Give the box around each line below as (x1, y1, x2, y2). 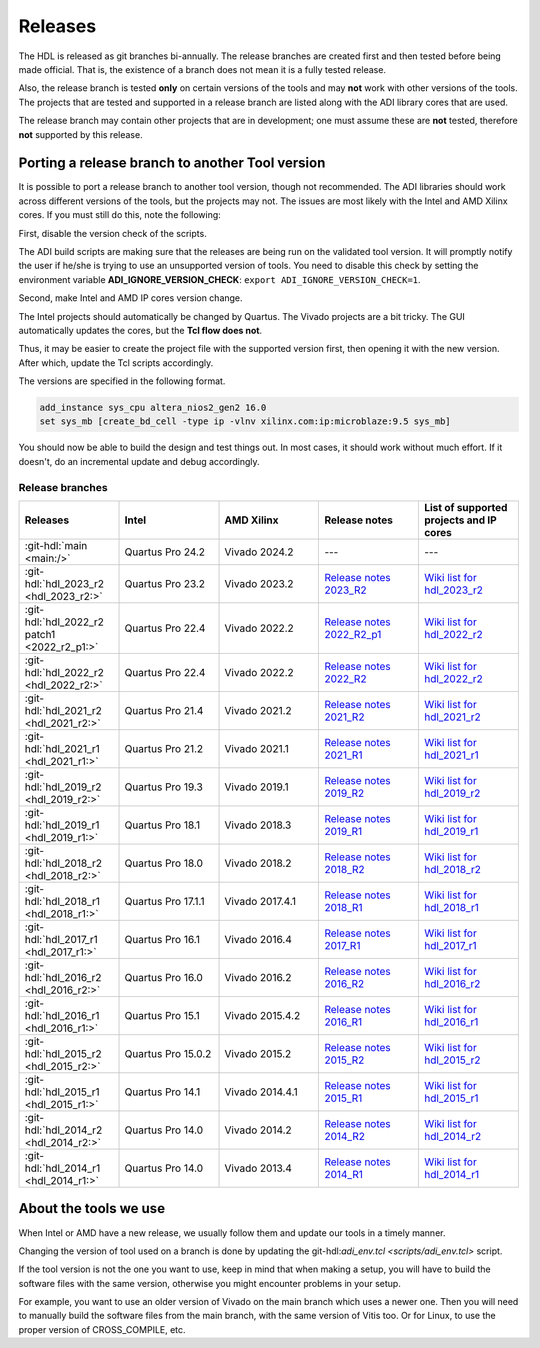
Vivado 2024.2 (224, 545, 294, 559)
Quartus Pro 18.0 (124, 856, 204, 870)
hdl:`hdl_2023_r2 (24, 576, 105, 590)
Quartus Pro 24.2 (124, 545, 205, 559)
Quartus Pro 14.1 (124, 1085, 201, 1099)
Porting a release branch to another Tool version (18, 155, 326, 172)
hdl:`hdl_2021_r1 (24, 741, 100, 755)
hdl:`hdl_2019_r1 (24, 818, 100, 832)
